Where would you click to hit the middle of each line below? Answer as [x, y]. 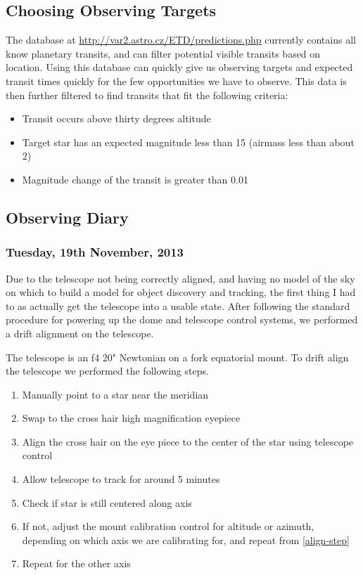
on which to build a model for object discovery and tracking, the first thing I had [181, 292]
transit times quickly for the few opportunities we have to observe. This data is [176, 80]
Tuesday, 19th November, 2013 [95, 252]
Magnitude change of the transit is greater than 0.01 [135, 179]
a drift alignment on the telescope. [80, 333]
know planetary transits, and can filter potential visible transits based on [163, 53]
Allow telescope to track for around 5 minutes [121, 479]
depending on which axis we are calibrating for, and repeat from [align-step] [186, 540]
